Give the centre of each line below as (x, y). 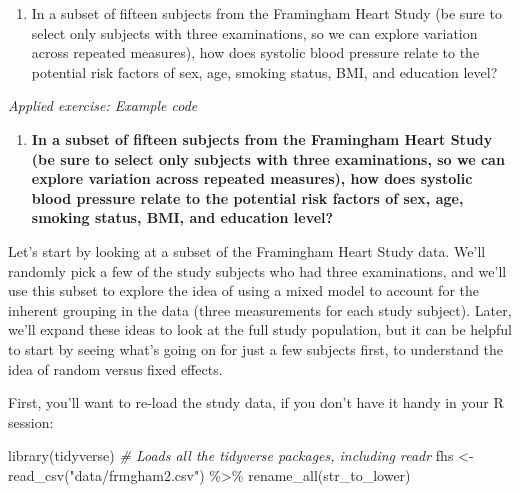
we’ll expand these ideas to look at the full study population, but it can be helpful (260, 329)
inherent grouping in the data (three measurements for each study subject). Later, (260, 309)
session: (31, 421)
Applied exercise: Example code (103, 105)
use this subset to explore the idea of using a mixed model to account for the (243, 290)
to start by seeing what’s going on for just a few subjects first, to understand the (256, 348)
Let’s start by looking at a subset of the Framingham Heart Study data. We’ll (247, 250)
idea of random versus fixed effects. (115, 368)
